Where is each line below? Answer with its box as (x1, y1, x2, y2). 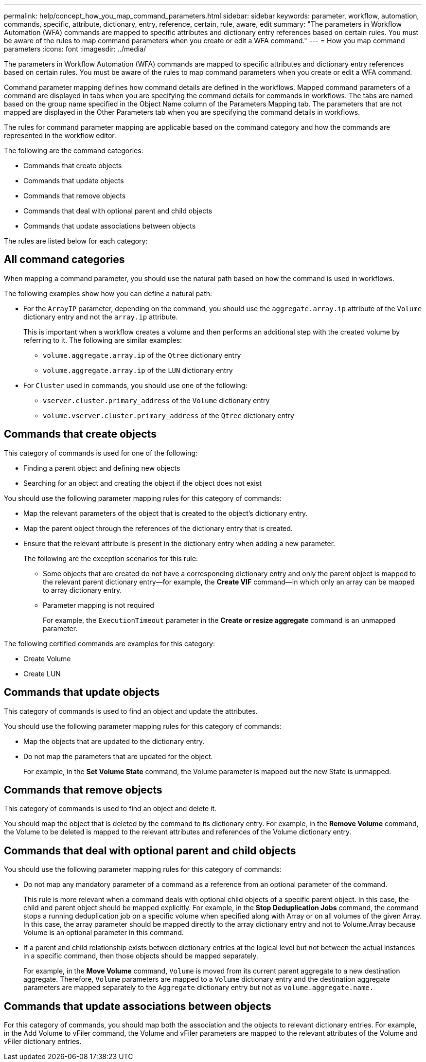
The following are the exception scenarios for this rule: (23, 554, 198, 563)
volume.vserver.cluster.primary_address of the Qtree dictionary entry (43, 411, 294, 420)
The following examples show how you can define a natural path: (4, 289, 213, 298)
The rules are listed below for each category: (4, 237, 148, 245)
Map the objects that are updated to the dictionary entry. (23, 737, 205, 745)
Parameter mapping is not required (43, 601, 154, 609)
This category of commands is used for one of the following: (4, 448, 197, 457)
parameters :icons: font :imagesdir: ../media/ (4, 45, 146, 53)
